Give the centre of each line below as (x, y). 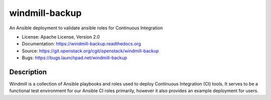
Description (28, 72)
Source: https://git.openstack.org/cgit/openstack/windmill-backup (90, 51)
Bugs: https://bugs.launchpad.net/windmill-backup (75, 58)
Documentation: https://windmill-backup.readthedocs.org (82, 44)
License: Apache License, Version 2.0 (61, 37)
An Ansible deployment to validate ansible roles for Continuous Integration (86, 28)
